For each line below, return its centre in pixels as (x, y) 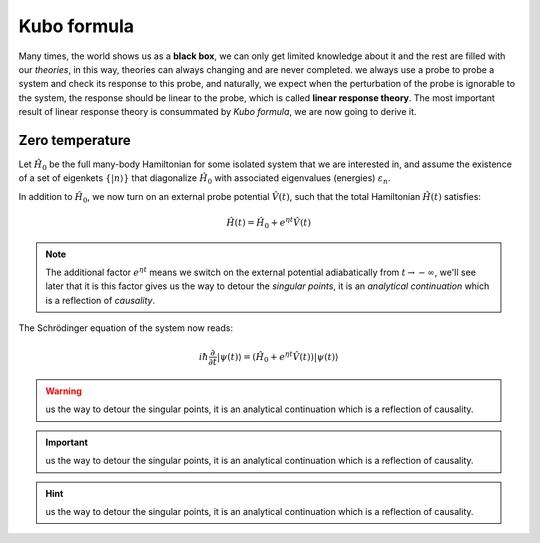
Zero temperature (75, 140)
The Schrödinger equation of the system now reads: (126, 328)
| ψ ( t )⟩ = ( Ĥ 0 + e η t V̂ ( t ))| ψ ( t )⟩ (277, 357)
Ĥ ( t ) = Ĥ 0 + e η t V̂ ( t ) (269, 222)
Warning (63, 391)
